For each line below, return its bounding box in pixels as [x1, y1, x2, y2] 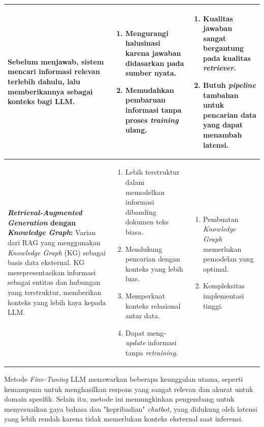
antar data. [125, 310, 160, 321]
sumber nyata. [125, 68, 177, 78]
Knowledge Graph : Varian [8, 227, 96, 238]
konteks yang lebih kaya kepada [8, 297, 106, 307]
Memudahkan [125, 84, 174, 95]
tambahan [203, 89, 239, 100]
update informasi [125, 337, 177, 348]
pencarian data [203, 109, 256, 120]
